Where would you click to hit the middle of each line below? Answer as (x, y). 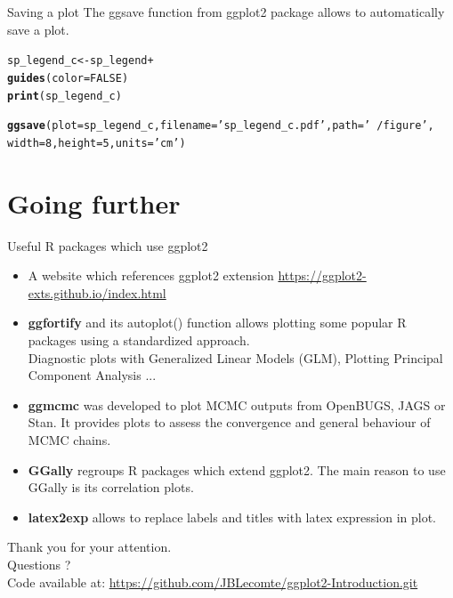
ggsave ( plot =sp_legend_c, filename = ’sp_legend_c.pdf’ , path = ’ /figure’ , (221, 126)
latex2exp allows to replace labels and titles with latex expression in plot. (232, 517)
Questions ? (39, 564)
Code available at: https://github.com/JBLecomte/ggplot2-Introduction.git (213, 582)
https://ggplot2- (322, 275)
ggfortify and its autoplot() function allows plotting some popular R (217, 323)
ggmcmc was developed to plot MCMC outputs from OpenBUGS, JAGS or (237, 404)
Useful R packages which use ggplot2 (108, 245)
